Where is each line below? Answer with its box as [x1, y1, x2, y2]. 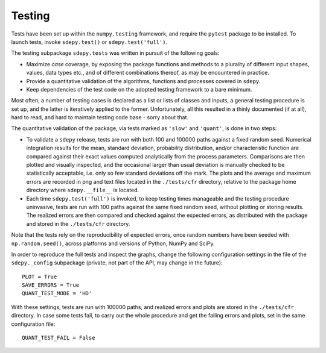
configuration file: [11, 320, 56, 328]
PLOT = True [22, 273, 57, 280]
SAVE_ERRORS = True [22, 282, 80, 289]
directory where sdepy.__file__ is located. [26, 187, 139, 194]
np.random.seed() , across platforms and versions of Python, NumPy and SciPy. [11, 240, 215, 247]
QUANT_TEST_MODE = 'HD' [22, 290, 92, 297]
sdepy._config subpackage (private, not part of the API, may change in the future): [11, 259, 223, 266]
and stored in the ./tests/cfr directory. [26, 220, 130, 227]
